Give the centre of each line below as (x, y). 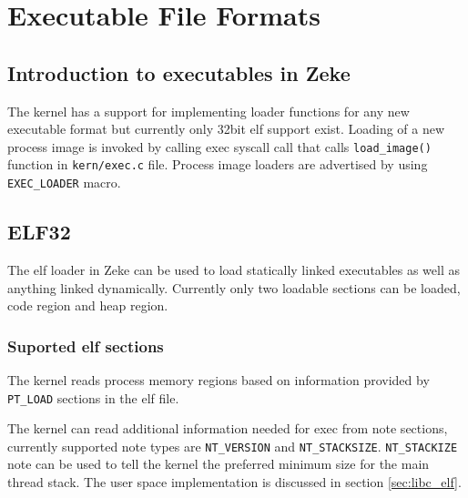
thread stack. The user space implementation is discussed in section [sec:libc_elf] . (234, 482)
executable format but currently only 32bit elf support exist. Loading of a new (226, 129)
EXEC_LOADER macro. (64, 183)
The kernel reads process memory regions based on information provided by (219, 379)
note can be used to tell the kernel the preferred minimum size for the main (219, 464)
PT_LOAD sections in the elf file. (93, 397)
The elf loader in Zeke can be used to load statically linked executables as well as (234, 269)
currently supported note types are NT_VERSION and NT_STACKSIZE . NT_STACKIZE (233, 446)
